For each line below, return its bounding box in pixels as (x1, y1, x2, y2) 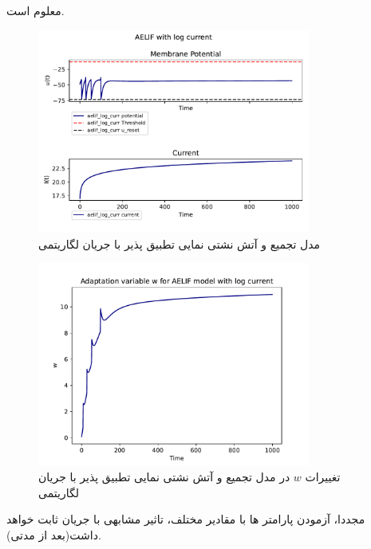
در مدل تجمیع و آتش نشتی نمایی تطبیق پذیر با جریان (38, 469, 290, 485)
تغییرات (305, 469, 341, 485)
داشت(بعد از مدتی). (6, 526, 101, 543)
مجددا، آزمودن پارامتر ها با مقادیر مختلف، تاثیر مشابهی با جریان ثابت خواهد (6, 511, 365, 527)
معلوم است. (6, 2, 65, 18)
